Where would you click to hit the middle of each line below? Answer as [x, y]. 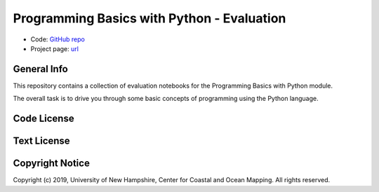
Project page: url [54, 48]
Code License [44, 119]
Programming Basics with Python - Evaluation [149, 18]
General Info [40, 69]
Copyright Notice [52, 164]
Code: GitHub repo [58, 39]
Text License [41, 141]
